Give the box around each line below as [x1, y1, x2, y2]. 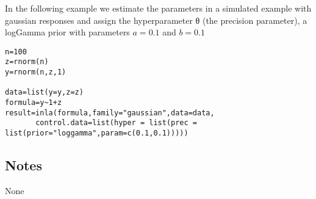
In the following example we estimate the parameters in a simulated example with [5, 2, 312, 14]
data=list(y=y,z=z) [5, 88, 84, 97]
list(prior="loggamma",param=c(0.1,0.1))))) [5, 129, 189, 138]
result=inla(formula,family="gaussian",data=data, [5, 108, 215, 117]
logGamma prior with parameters [5, 26, 130, 38]
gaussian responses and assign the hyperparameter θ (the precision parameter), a [5, 13, 307, 26]
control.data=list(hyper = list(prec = [35, 118, 197, 128]
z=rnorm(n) [5, 57, 49, 67]
